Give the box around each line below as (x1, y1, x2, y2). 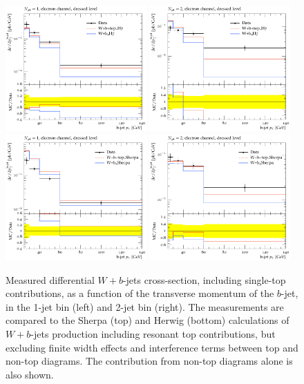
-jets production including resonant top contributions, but (30, 326, 276, 340)
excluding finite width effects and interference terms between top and (6, 340, 298, 354)
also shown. (6, 367, 54, 381)
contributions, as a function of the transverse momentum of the (6, 286, 274, 300)
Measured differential (6, 272, 95, 287)
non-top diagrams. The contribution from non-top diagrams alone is (6, 354, 293, 368)
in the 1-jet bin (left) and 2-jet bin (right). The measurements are (6, 299, 284, 314)
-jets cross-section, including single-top (122, 272, 286, 287)
